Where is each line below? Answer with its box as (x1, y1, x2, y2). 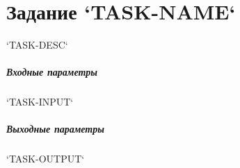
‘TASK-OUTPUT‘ (6, 151, 85, 166)
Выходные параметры (6, 121, 104, 136)
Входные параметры (6, 65, 98, 79)
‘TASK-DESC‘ (6, 37, 68, 52)
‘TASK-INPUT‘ (6, 94, 74, 109)
